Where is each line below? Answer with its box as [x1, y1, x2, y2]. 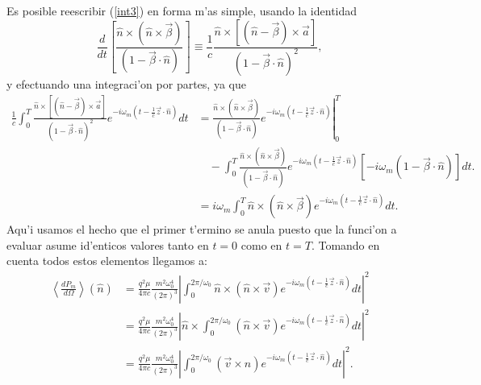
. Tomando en [311, 236, 380, 253]
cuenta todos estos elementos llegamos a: [6, 252, 207, 269]
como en [240, 236, 282, 253]
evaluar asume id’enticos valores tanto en [6, 236, 209, 253]
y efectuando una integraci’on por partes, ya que [6, 75, 246, 92]
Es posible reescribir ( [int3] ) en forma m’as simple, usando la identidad [6, 2, 358, 19]
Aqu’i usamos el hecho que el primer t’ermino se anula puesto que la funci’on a [6, 221, 397, 238]
